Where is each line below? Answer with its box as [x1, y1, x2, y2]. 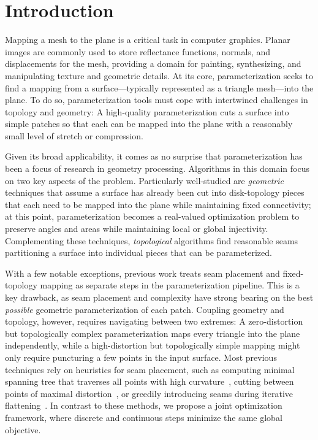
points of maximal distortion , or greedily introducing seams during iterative [5, 387, 293, 399]
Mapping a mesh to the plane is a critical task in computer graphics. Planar [5, 33, 290, 46]
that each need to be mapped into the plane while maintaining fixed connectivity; [5, 198, 311, 210]
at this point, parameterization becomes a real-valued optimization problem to [5, 210, 300, 223]
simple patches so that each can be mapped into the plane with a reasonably [5, 117, 293, 130]
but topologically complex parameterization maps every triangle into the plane [5, 326, 300, 339]
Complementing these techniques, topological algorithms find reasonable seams [5, 234, 298, 247]
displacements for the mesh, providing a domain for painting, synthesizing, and [5, 57, 301, 70]
